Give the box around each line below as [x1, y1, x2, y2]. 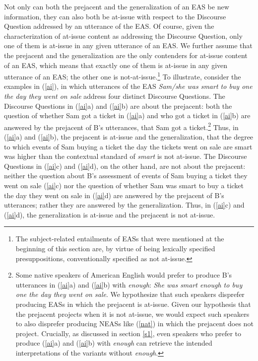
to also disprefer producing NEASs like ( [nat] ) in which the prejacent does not [15, 318, 254, 329]
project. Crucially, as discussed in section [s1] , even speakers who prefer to [15, 328, 242, 338]
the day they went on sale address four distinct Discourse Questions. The [4, 91, 225, 101]
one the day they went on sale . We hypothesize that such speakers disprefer [15, 289, 245, 299]
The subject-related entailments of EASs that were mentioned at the [15, 233, 224, 244]
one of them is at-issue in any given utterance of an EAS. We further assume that [4, 40, 253, 51]
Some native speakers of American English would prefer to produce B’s [15, 270, 232, 280]
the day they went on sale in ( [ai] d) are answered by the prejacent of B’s [4, 190, 224, 200]
